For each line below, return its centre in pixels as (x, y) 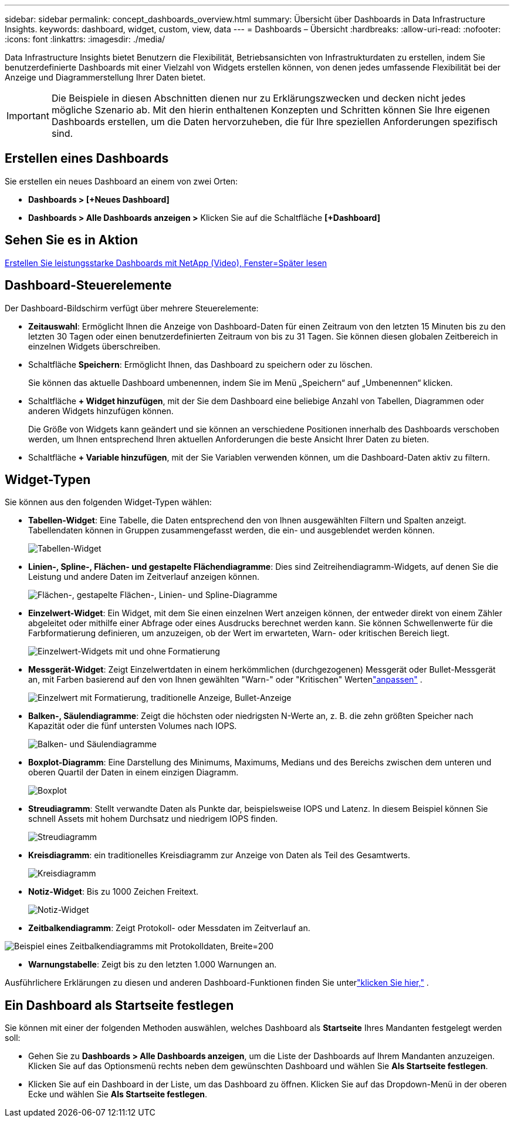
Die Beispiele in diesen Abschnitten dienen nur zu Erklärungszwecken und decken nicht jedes (258, 98)
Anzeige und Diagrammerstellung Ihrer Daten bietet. (105, 77)
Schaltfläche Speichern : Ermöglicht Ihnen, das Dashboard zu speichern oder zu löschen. (200, 364)
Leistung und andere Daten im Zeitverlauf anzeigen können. (144, 577)
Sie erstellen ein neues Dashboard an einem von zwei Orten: (121, 181)
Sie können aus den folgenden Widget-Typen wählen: (108, 502)
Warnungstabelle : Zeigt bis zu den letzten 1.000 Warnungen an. (153, 965)
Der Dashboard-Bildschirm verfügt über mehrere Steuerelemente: (132, 308)
